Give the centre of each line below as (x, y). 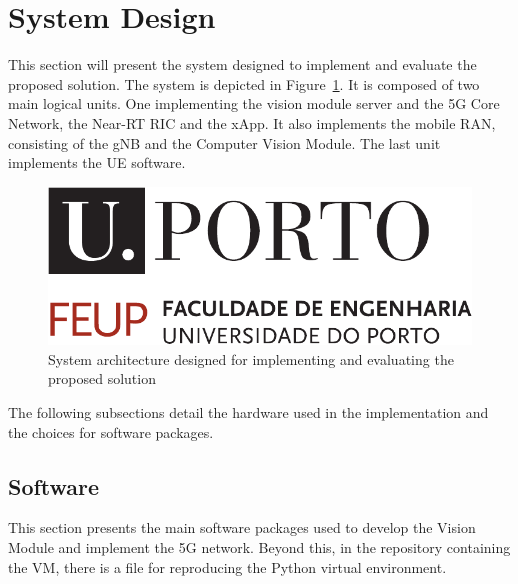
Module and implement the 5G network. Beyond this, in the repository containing (259, 547)
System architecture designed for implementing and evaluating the (251, 358)
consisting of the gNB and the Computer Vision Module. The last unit (224, 142)
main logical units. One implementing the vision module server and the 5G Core (254, 103)
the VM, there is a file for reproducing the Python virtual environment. (227, 566)
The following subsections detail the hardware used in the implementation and (248, 412)
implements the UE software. (97, 162)
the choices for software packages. (111, 431)
